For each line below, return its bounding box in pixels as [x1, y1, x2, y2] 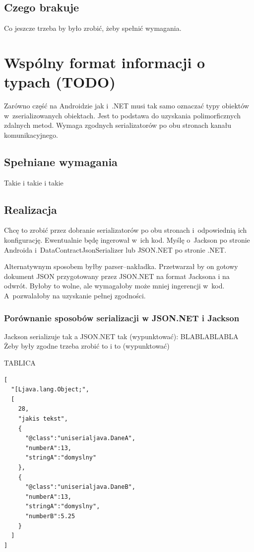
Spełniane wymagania [4, 154, 118, 169]
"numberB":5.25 [25, 512, 75, 520]
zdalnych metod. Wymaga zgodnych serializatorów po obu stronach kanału [4, 120, 232, 130]
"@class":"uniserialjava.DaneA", [25, 435, 135, 442]
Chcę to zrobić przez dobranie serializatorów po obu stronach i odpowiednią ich [4, 225, 247, 235]
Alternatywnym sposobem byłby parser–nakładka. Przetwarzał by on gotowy [4, 261, 238, 272]
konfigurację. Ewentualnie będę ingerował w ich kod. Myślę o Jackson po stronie [4, 235, 250, 245]
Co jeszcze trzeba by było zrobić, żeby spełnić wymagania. [4, 23, 182, 33]
